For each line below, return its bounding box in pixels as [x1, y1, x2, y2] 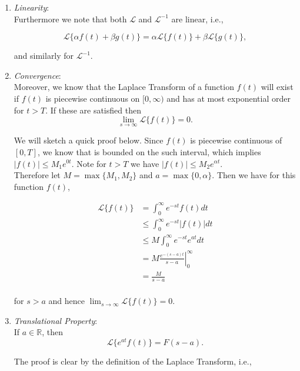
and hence [48, 295, 85, 307]
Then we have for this [216, 169, 296, 181]
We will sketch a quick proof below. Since [14, 134, 164, 146]
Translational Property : [14, 314, 98, 326]
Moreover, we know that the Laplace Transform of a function [14, 81, 234, 93]
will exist [261, 81, 294, 93]
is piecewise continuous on [45, 92, 140, 104]
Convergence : [14, 69, 61, 81]
